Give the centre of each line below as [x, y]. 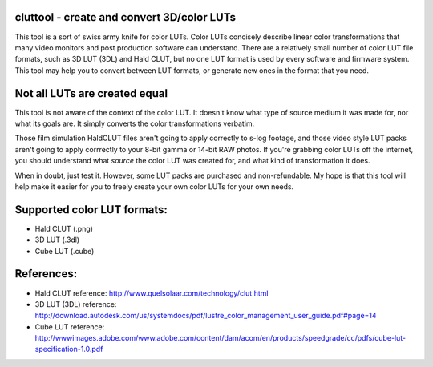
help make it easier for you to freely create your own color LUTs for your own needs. [154, 186]
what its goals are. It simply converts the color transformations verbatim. [135, 123]
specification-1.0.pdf [69, 349]
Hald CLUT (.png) [64, 228]
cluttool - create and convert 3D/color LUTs [125, 17]
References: [46, 274]
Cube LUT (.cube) [65, 251]
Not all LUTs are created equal [91, 93]
